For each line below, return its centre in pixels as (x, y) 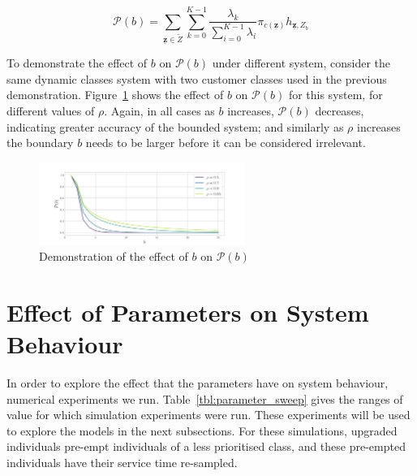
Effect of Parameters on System (188, 312)
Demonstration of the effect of (114, 256)
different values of (51, 111)
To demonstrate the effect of (77, 63)
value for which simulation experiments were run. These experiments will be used (208, 415)
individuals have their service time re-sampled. (122, 462)
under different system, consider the (301, 63)
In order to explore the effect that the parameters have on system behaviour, (198, 382)
